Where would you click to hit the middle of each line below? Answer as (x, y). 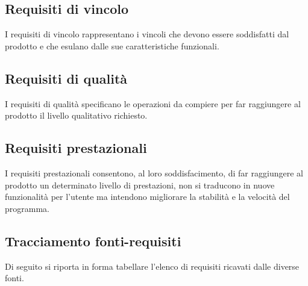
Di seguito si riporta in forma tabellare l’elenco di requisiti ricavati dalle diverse (152, 266)
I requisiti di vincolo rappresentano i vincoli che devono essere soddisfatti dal (147, 34)
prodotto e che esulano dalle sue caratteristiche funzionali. (112, 45)
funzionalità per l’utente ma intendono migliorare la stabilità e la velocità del (147, 197)
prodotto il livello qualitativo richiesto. (76, 115)
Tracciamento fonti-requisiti (93, 241)
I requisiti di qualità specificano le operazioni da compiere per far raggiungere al (153, 103)
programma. (27, 208)
